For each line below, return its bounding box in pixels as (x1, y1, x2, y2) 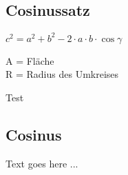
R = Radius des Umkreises (6, 67, 119, 81)
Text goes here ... (6, 156, 78, 170)
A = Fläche (6, 53, 54, 68)
